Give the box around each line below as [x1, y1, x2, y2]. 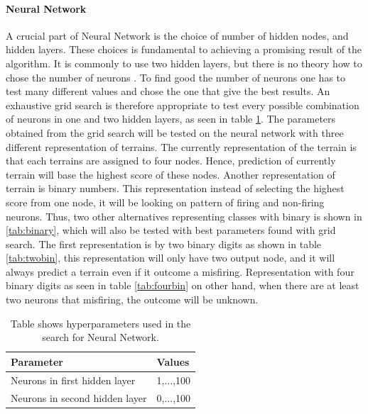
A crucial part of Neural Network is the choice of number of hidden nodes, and [6, 28, 349, 43]
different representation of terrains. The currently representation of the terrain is [6, 139, 357, 154]
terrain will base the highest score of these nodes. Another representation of [6, 167, 335, 181]
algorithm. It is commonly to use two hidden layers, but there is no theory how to [6, 55, 362, 70]
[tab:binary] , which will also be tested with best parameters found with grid [6, 223, 336, 237]
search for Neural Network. [42, 330, 159, 345]
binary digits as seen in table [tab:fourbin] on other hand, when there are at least [6, 278, 359, 293]
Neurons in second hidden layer [11, 390, 147, 405]
